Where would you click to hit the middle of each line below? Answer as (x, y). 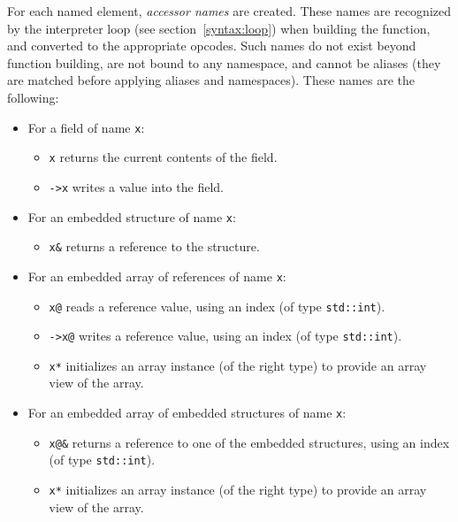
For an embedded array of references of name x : (157, 276)
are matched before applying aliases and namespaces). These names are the (211, 80)
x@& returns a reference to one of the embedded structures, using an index (249, 442)
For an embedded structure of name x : (132, 216)
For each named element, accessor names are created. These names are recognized (229, 11)
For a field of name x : (86, 127)
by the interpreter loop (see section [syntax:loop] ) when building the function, (219, 28)
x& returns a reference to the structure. (154, 246)
